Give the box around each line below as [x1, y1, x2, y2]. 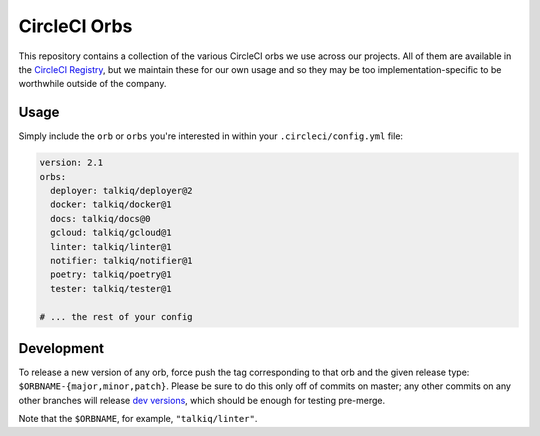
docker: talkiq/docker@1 [50, 199, 172, 210]
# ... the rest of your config [39, 311, 194, 322]
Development [18, 340, 105, 357]
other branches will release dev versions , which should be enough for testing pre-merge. [18, 394, 386, 406]
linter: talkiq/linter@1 [50, 241, 172, 252]
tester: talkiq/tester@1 [50, 283, 172, 294]
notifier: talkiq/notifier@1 [50, 255, 194, 266]
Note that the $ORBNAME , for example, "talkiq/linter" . [18, 413, 258, 425]
